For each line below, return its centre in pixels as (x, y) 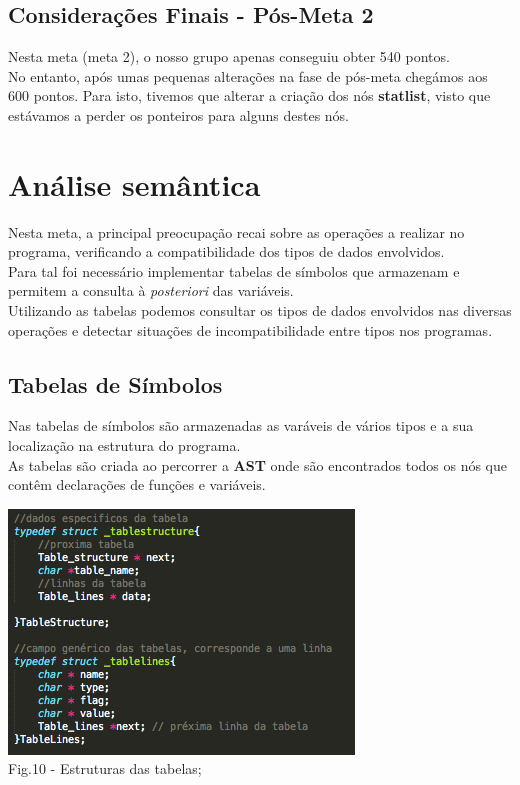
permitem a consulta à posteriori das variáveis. (151, 290)
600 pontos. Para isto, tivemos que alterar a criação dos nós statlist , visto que (249, 95)
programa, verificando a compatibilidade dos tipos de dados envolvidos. (226, 251)
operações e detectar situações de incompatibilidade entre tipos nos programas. (250, 329)
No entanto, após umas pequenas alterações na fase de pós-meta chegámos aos (248, 75)
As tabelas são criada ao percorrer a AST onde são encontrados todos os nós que (258, 464)
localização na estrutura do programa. (124, 445)
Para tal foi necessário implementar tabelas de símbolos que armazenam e (234, 270)
